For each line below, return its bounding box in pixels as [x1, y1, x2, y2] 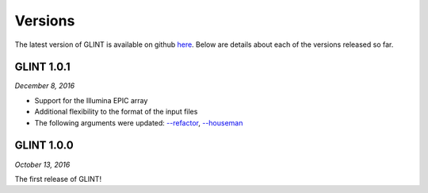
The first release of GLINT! [14, 174, 102, 183]
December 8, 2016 [14, 81, 75, 91]
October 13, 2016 [14, 160, 71, 169]
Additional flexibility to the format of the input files [34, 107, 198, 117]
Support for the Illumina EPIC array [34, 95, 148, 105]
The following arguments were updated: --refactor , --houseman [34, 118, 243, 127]
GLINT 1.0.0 [14, 139, 75, 152]
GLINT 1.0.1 [14, 60, 71, 74]
